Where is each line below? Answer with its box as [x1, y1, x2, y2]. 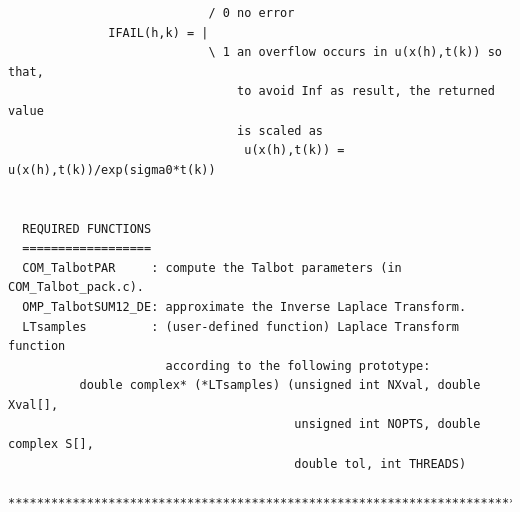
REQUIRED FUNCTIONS [22, 221, 152, 236]
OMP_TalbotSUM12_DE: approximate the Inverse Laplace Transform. [22, 299, 467, 314]
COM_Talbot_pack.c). [8, 280, 145, 295]
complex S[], [8, 437, 94, 452]
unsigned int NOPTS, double [294, 417, 481, 432]
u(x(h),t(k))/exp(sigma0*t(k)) [8, 162, 216, 177]
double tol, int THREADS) [294, 456, 467, 471]
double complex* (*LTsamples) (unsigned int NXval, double [79, 378, 481, 393]
